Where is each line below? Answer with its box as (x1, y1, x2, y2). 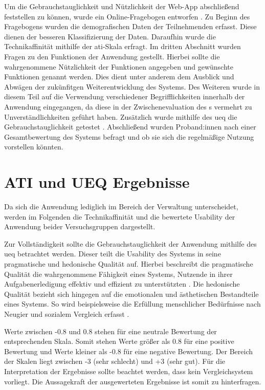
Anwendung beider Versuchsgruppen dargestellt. (4, 221, 156, 232)
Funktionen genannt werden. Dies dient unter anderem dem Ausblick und (4, 71, 234, 82)
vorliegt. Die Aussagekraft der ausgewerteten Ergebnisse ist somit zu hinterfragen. (4, 376, 261, 386)
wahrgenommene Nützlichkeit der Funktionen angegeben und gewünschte (4, 61, 233, 72)
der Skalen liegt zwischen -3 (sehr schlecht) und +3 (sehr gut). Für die (4, 356, 226, 366)
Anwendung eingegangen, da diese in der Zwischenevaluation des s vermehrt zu (4, 101, 252, 112)
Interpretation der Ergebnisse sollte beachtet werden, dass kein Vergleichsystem (4, 365, 253, 376)
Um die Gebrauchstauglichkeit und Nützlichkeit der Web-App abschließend (4, 1, 239, 11)
